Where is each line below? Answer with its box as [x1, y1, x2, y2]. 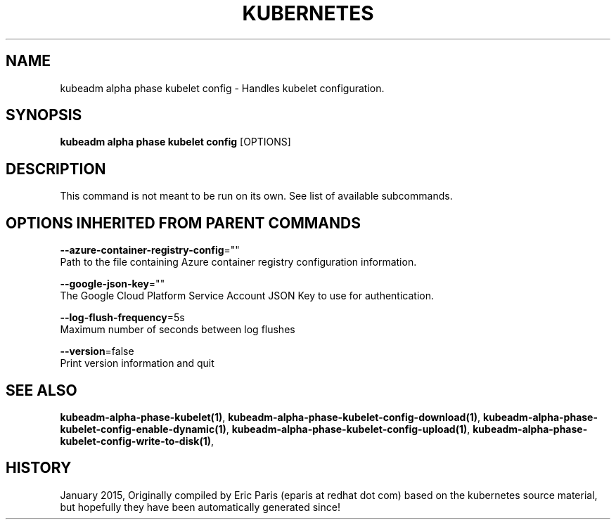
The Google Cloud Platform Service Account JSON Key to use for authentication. [60, 290, 435, 302]
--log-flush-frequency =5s [60, 311, 185, 324]
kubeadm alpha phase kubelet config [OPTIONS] [60, 136, 291, 148]
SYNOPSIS [6, 106, 82, 124]
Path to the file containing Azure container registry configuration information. [60, 256, 417, 268]
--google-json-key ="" [60, 278, 165, 290]
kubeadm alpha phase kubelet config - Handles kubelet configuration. [60, 82, 385, 94]
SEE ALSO [6, 381, 77, 399]
